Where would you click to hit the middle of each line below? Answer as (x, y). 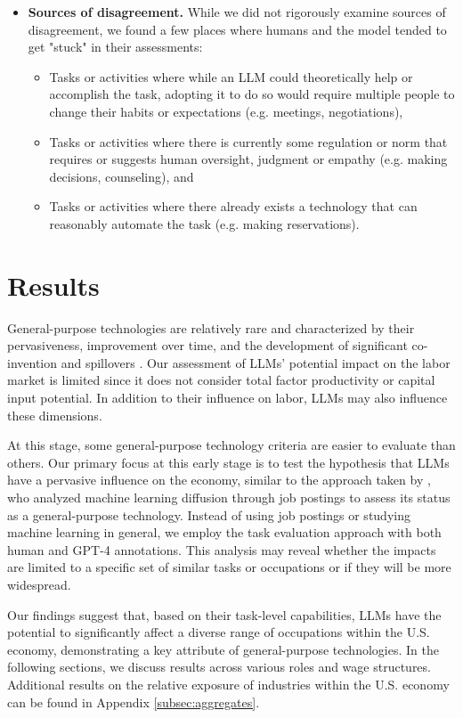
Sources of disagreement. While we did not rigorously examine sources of (237, 12)
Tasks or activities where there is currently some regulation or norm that (248, 141)
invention (32, 362)
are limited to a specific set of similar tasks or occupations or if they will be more (229, 567)
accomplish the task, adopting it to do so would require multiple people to (252, 94)
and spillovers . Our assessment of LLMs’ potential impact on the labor (256, 362)
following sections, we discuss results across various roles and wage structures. (219, 667)
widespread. (39, 584)
